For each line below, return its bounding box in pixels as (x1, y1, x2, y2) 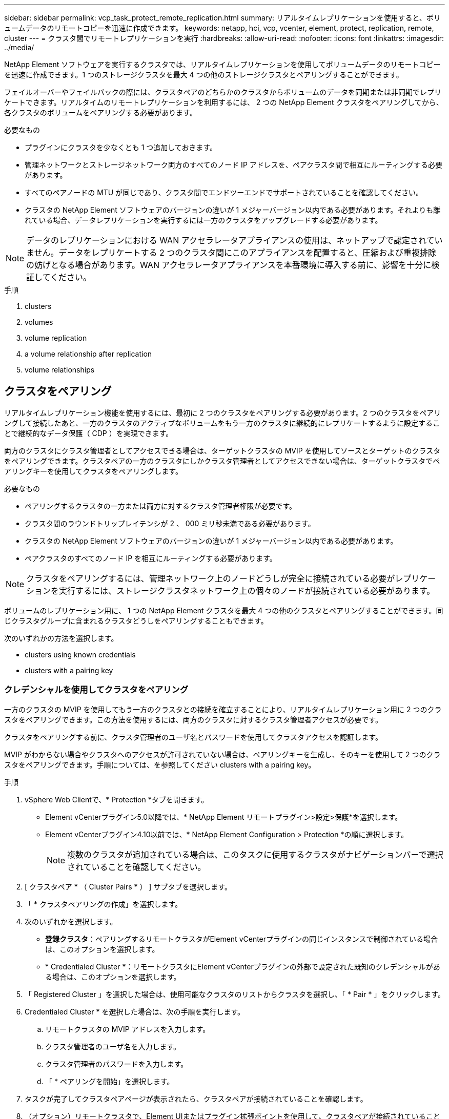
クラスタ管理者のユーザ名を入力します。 (45, 1042, 181, 1051)
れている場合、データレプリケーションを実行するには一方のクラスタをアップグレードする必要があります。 (25, 216, 382, 224)
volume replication (25, 334, 87, 342)
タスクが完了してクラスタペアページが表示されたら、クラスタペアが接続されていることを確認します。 (25, 1094, 368, 1103)
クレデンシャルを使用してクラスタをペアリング (4, 685, 189, 695)
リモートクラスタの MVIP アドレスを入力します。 (45, 1024, 210, 1033)
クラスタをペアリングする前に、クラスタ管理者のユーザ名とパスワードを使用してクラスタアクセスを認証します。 (4, 732, 382, 741)
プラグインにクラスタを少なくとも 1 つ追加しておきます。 (25, 143, 217, 152)
